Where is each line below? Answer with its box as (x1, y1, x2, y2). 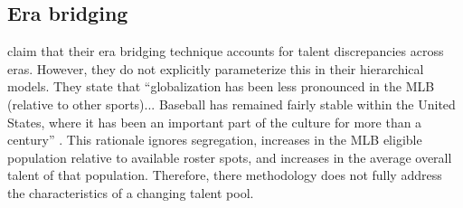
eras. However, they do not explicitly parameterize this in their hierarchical (7, 59, 424, 78)
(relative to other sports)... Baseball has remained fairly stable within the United (7, 94, 456, 113)
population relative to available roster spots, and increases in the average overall (7, 147, 452, 166)
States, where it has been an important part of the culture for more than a (7, 112, 422, 131)
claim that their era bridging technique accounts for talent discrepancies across (7, 42, 444, 61)
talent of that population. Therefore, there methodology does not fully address (7, 165, 442, 184)
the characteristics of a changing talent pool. (7, 183, 254, 202)
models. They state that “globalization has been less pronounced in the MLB (7, 77, 435, 96)
